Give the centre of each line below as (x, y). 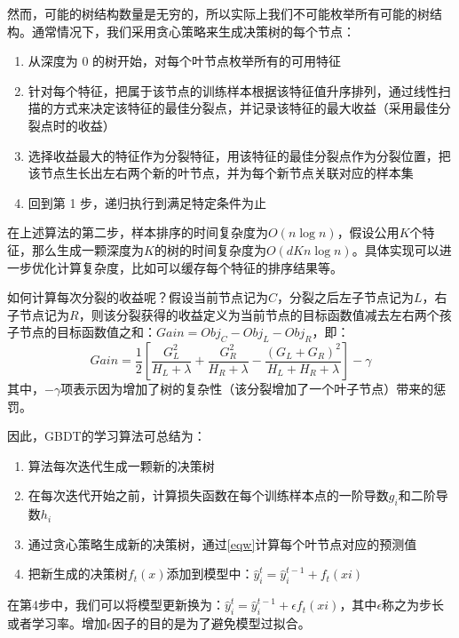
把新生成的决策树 (78, 574)
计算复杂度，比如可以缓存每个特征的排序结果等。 (199, 267)
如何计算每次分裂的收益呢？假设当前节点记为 (138, 297)
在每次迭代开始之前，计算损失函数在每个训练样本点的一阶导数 (208, 495)
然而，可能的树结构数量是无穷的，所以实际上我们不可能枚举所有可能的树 (218, 13)
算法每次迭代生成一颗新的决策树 (121, 465)
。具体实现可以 (396, 249)
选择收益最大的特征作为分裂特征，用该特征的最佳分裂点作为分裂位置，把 (239, 155)
